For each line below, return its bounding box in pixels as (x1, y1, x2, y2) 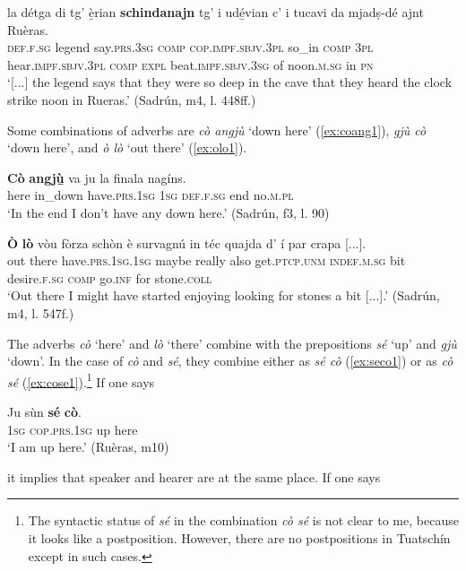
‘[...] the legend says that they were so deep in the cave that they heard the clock (7, 73, 453, 91)
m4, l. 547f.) (7, 303, 74, 322)
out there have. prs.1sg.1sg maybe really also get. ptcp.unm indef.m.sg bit (7, 251, 406, 270)
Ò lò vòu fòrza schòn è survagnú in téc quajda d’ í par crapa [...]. (7, 233, 367, 252)
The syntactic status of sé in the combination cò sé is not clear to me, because (28, 511, 459, 530)
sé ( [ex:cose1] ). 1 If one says (7, 369, 155, 391)
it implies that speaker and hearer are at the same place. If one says (7, 467, 381, 486)
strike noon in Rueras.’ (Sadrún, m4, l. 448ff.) (7, 90, 256, 108)
